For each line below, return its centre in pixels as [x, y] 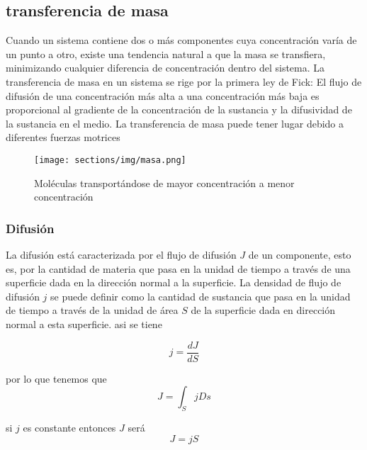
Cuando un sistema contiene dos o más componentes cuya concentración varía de [181, 40]
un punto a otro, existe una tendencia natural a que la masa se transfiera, [166, 54]
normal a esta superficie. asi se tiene [84, 324]
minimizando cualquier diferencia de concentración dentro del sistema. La [165, 68]
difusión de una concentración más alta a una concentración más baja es [163, 95]
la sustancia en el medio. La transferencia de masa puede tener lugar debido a [175, 123]
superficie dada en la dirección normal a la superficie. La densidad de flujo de [174, 282]
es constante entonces [69, 428]
